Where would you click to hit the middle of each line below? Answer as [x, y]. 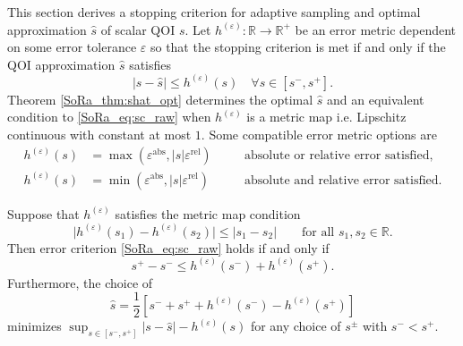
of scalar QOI [138, 29]
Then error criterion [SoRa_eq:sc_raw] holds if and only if [168, 247]
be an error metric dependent [376, 29]
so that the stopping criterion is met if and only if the [298, 47]
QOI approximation [61, 64]
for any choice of [296, 326]
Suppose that [43, 213]
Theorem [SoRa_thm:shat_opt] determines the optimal [160, 99]
